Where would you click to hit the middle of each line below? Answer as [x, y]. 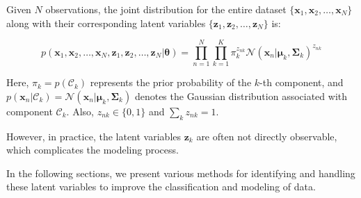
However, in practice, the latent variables [94, 136]
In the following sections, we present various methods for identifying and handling [181, 173]
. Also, [80, 111]
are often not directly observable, [267, 136]
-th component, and [302, 82]
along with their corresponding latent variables [106, 23]
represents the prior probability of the [171, 82]
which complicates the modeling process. [93, 150]
